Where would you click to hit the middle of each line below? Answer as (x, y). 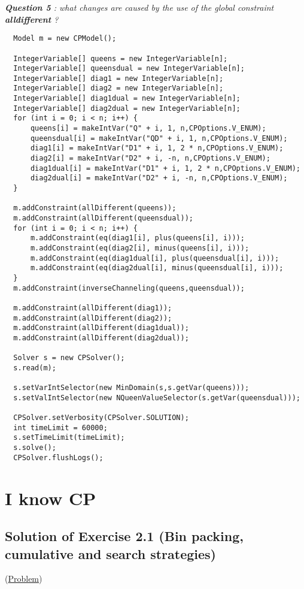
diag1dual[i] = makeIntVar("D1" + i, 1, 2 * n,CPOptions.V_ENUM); (165, 168)
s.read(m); (35, 368)
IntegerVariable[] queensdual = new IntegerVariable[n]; (129, 69)
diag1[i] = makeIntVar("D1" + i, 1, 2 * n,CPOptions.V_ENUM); (157, 148)
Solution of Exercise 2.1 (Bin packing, (124, 536)
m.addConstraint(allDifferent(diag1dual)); (101, 328)
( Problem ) (24, 579)
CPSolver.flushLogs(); (58, 457)
